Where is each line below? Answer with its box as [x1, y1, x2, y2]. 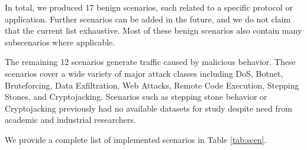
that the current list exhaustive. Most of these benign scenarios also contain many [5, 24, 302, 37]
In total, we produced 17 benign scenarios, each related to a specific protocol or [5, 1, 293, 13]
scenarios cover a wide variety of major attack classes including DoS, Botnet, [5, 67, 283, 79]
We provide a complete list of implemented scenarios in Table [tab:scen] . [5, 133, 267, 145]
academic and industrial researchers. [5, 113, 136, 126]
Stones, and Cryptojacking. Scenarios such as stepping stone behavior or [5, 90, 267, 103]
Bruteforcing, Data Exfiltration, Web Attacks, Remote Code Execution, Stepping [5, 79, 299, 91]
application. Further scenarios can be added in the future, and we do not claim [5, 12, 291, 25]
